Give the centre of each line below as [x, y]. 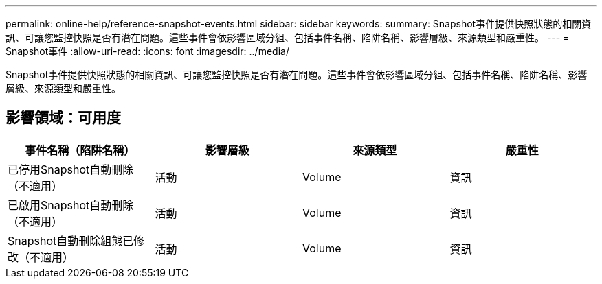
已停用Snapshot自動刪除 [71, 169]
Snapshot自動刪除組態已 [71, 240]
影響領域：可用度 [63, 118]
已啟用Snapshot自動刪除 [71, 205]
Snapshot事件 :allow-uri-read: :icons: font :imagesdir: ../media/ [147, 51]
